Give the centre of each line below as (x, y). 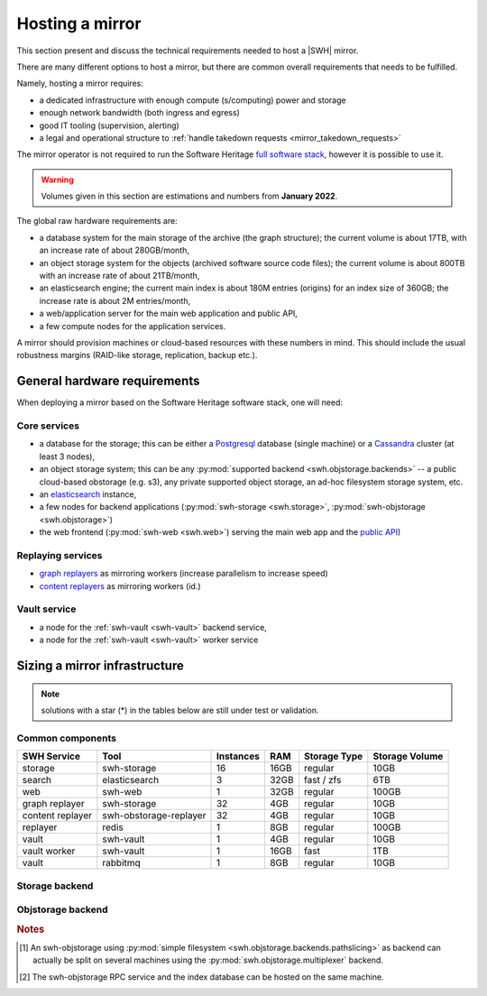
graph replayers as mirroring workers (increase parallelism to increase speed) (184, 574)
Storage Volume (408, 756)
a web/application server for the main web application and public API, (168, 314)
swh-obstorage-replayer (154, 816)
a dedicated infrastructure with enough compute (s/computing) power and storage (193, 100)
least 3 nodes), (67, 456)
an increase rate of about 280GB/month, (114, 250)
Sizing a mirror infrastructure (100, 666)
